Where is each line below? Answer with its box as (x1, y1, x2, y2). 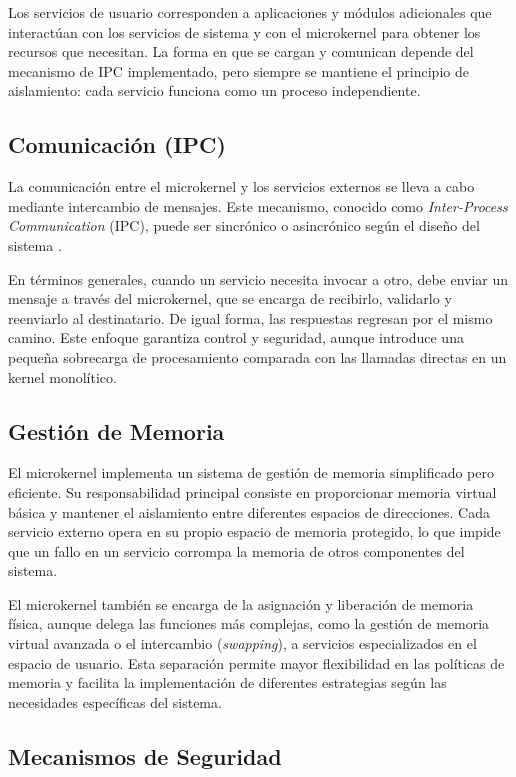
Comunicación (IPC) (8, 129, 226, 160)
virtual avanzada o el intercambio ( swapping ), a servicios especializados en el (8, 633, 477, 654)
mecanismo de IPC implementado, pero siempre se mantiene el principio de (8, 60, 469, 81)
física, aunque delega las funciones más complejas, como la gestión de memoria (8, 613, 490, 634)
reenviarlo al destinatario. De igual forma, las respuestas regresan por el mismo (8, 307, 493, 328)
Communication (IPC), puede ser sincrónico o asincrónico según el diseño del (8, 215, 480, 236)
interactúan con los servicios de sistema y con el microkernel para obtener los (8, 21, 481, 42)
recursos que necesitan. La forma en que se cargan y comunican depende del (8, 41, 474, 62)
